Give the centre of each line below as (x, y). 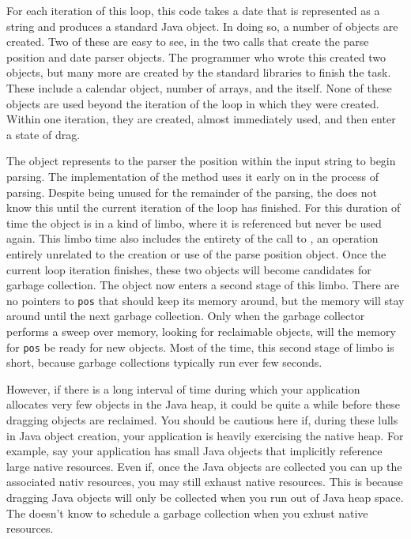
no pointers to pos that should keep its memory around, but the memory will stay (205, 300)
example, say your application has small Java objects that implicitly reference (194, 451)
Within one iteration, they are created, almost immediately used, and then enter (201, 119)
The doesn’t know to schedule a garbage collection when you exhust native (187, 513)
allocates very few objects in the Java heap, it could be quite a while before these (203, 404)
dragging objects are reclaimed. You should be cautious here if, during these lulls (202, 419)
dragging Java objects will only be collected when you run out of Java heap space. (205, 497)
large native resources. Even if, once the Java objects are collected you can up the (204, 466)
